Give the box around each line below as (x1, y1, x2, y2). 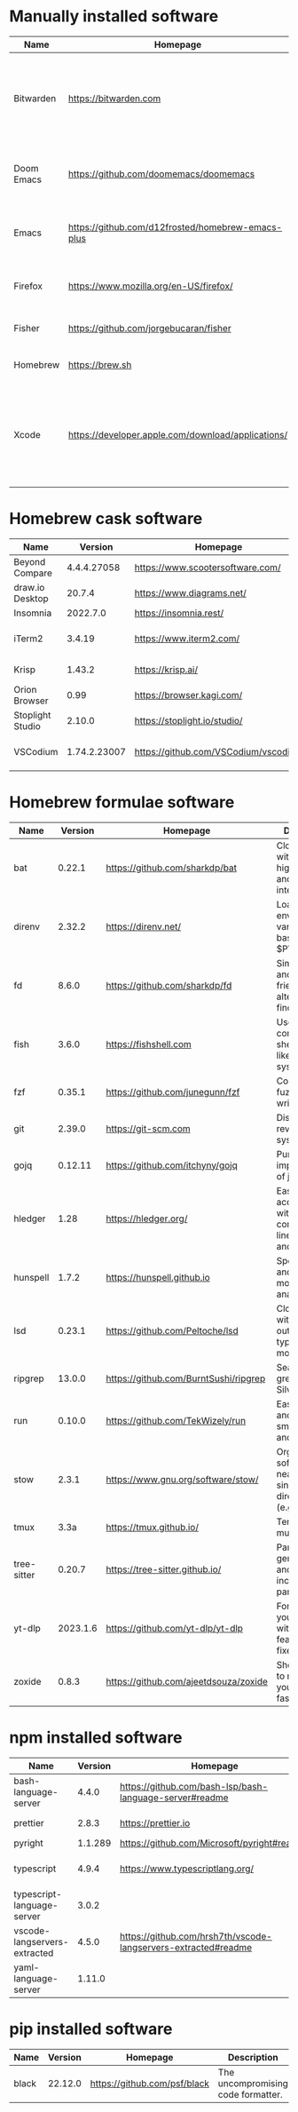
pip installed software (9, 2019, 173, 2039)
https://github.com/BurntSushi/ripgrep (106, 1372, 266, 1385)
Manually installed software (9, 6, 219, 27)
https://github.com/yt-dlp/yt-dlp (106, 1622, 244, 1634)
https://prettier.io (119, 1816, 191, 1829)
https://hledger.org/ (106, 1212, 188, 1225)
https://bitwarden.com (67, 91, 161, 104)
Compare (13, 567, 53, 579)
